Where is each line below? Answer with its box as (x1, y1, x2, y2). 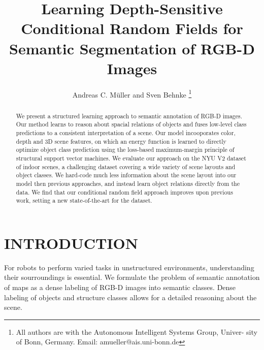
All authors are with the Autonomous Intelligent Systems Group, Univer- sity (16, 326, 257, 337)
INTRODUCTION (4, 232, 139, 253)
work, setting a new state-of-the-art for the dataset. (16, 196, 152, 205)
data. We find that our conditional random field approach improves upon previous (16, 187, 233, 196)
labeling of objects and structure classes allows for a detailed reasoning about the (4, 292, 257, 302)
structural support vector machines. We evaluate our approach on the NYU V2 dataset (16, 154, 246, 163)
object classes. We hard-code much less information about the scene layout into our (16, 171, 237, 179)
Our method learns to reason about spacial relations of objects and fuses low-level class (16, 120, 247, 129)
